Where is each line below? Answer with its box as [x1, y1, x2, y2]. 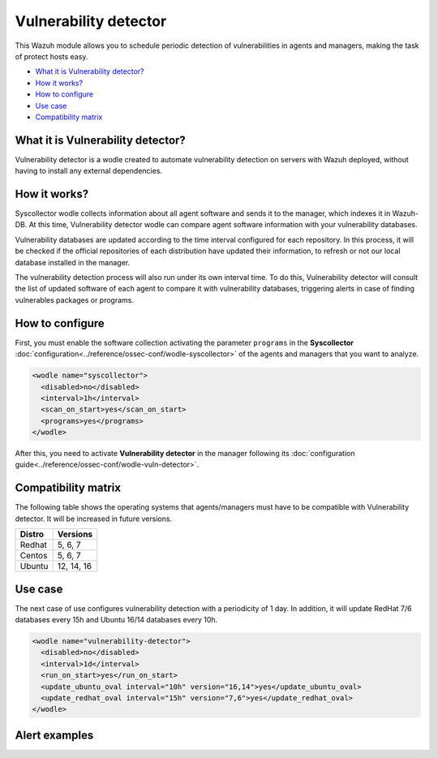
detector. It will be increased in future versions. [15, 514, 173, 523]
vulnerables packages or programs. [15, 295, 134, 304]
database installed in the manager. [15, 257, 131, 267]
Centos [19, 550, 48, 562]
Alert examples [15, 728, 94, 742]
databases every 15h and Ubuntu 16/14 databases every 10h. [15, 615, 218, 625]
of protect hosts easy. [15, 51, 88, 61]
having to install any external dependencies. [15, 166, 162, 176]
